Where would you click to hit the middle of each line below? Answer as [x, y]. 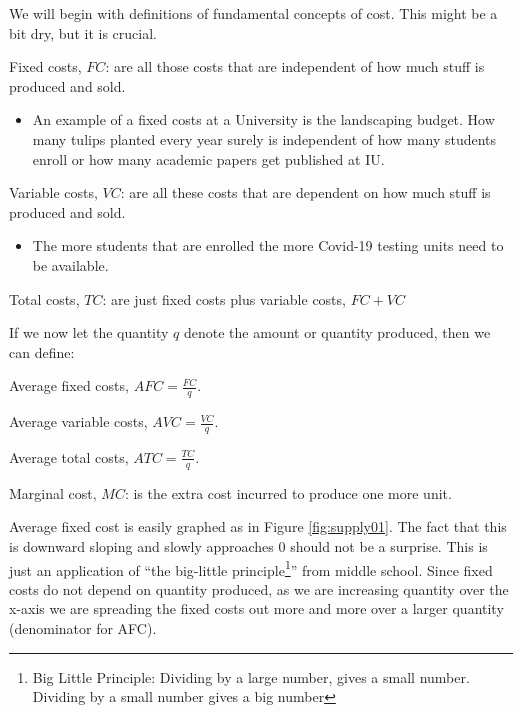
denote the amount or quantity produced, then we [337, 332]
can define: [42, 351]
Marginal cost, [53, 492]
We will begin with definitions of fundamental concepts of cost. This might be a [253, 13]
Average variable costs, [78, 421]
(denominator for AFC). [83, 628]
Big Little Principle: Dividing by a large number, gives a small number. [251, 676]
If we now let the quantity [89, 332]
